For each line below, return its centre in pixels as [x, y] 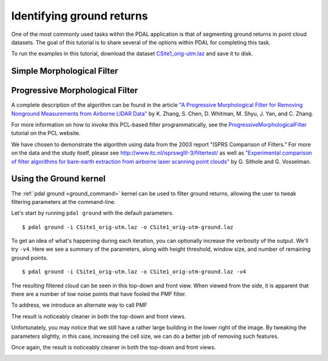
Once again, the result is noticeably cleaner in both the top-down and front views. [114, 347]
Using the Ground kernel [58, 179]
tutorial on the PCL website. [46, 133]
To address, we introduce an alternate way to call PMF [79, 305]
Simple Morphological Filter [65, 71]
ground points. [29, 258]
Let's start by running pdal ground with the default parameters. [93, 213]
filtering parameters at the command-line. [63, 202]
